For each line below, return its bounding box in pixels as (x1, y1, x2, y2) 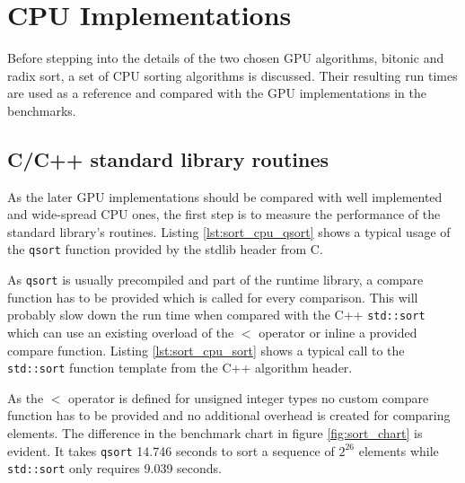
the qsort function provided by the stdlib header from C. (7, 240, 323, 259)
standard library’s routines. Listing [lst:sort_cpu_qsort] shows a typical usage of (7, 222, 451, 241)
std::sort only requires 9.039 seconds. (7, 459, 222, 478)
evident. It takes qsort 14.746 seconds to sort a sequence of (7, 441, 335, 460)
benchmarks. (7, 101, 76, 119)
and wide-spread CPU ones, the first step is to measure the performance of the (7, 205, 441, 224)
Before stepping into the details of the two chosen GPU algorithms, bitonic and (7, 48, 444, 67)
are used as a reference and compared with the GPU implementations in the (7, 83, 426, 102)
